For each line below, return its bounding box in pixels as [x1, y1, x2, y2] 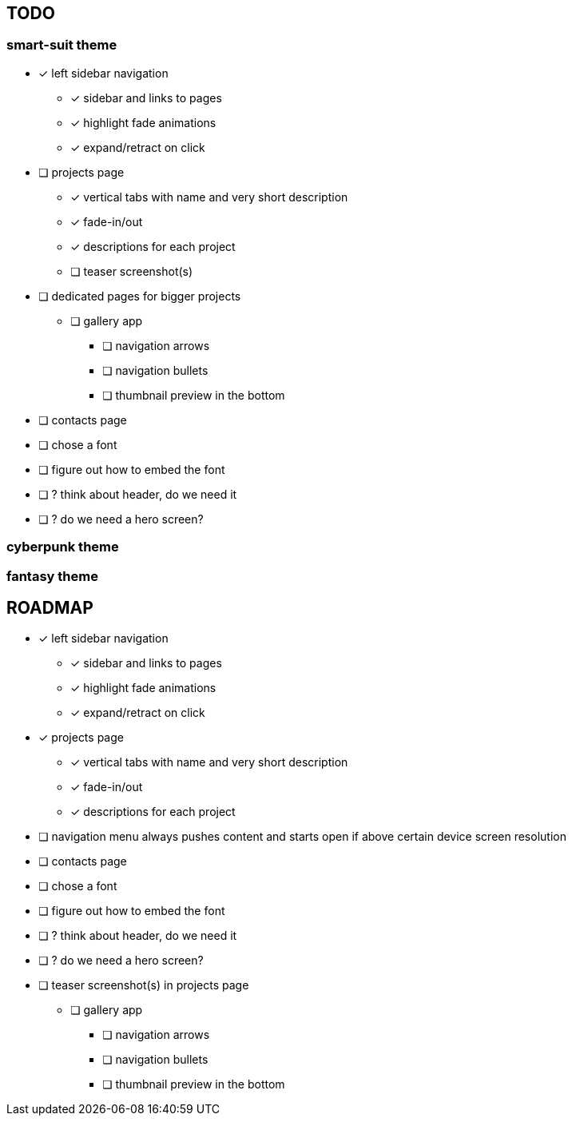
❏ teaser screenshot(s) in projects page [38, 978, 249, 993]
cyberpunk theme [6, 539, 119, 555]
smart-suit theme [6, 37, 117, 54]
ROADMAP [6, 597, 93, 618]
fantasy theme [6, 567, 98, 584]
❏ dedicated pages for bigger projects [38, 288, 241, 303]
